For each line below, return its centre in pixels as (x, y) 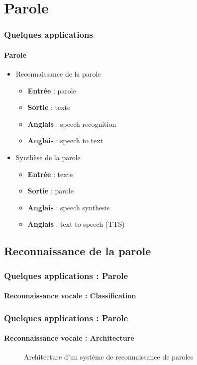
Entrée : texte (50, 174)
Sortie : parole (50, 191)
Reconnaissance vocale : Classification (70, 296)
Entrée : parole (52, 90)
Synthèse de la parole (48, 157)
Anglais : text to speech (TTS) (76, 224)
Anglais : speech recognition (72, 124)
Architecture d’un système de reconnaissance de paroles (109, 357)
